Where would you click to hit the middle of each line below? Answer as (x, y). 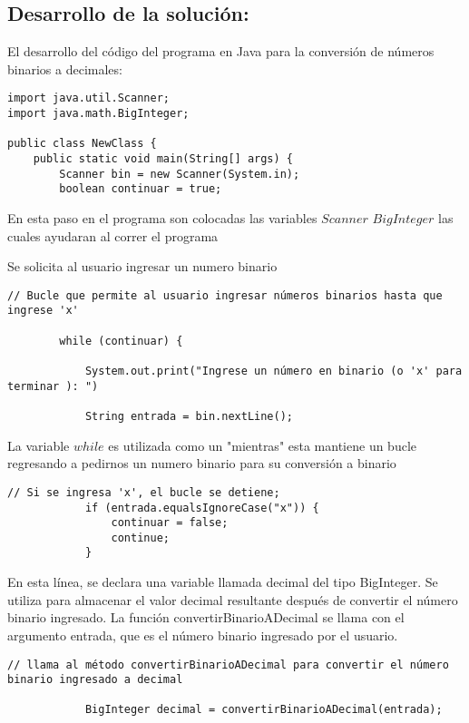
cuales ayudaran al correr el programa (113, 235)
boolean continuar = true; (141, 189)
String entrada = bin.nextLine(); (189, 417)
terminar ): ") (53, 386)
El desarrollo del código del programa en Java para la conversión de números (221, 51)
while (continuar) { (121, 341)
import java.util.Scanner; (88, 98)
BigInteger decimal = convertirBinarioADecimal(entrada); (264, 710)
